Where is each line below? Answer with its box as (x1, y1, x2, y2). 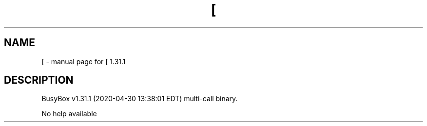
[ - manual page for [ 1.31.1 (41, 57, 126, 66)
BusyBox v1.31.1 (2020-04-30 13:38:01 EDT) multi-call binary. (41, 94, 238, 103)
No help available (41, 109, 97, 118)
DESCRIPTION (4, 74, 74, 87)
